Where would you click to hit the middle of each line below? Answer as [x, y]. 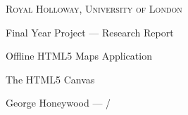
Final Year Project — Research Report [90, 32]
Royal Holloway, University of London [94, 8]
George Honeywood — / [58, 103]
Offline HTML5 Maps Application [79, 56]
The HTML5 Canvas [50, 79]
